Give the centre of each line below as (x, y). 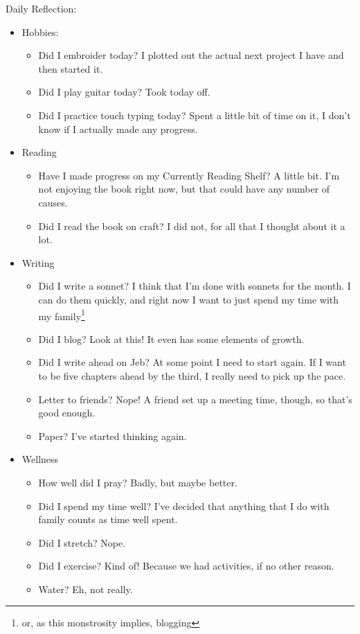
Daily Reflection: (41, 8)
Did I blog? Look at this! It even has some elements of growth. (171, 338)
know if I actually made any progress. (118, 129)
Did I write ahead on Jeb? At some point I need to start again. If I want (192, 362)
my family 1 (62, 315)
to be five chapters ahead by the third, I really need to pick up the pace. (192, 375)
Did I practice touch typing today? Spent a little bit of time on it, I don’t (195, 115)
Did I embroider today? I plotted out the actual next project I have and (191, 55)
